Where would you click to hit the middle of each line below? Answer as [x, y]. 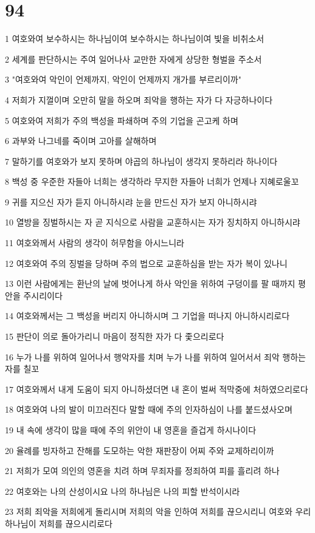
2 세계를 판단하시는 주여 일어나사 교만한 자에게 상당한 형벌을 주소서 [133, 59]
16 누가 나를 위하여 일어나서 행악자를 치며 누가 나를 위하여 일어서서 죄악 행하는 [155, 356]
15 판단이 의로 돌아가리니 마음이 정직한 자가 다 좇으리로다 [115, 336]
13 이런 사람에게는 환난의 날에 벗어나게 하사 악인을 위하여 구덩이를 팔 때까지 [150, 284]
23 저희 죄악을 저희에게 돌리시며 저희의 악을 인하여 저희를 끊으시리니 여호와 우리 [158, 511]
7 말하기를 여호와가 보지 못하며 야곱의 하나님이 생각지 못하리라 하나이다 [141, 161]
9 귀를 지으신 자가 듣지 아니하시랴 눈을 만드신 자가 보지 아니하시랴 [131, 201]
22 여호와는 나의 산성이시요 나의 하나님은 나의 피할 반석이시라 [123, 491]
